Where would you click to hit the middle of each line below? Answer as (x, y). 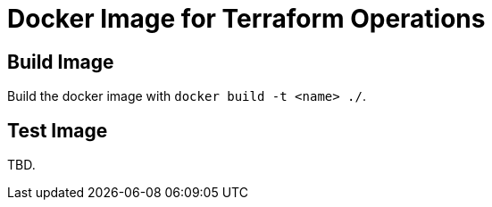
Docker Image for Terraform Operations (246, 19)
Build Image (61, 62)
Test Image (58, 130)
